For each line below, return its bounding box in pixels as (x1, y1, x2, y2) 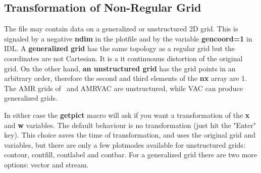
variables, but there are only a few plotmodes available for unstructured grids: (4, 139, 245, 150)
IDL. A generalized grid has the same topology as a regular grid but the (4, 43, 235, 54)
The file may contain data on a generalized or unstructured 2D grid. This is (4, 23, 238, 34)
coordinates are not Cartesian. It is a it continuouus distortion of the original (4, 53, 243, 63)
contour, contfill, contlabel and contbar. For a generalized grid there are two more (4, 149, 257, 160)
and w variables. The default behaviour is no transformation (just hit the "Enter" (4, 119, 256, 130)
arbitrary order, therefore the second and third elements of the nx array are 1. (4, 73, 247, 83)
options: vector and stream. (4, 159, 89, 169)
